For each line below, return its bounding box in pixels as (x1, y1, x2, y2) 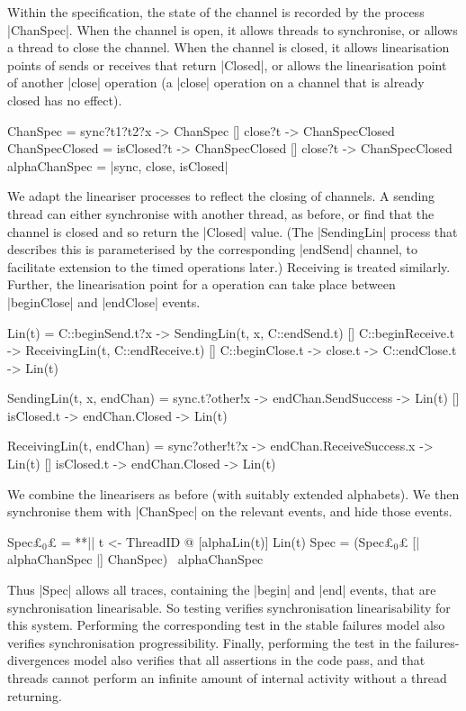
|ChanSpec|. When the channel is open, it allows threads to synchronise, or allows (7, 20, 458, 39)
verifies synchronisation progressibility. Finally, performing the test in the (7, 633, 411, 652)
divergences (7, 651, 70, 670)
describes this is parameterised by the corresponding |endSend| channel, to (7, 240, 418, 259)
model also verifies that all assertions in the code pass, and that (73, 651, 426, 670)
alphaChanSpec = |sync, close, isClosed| (7, 156, 229, 175)
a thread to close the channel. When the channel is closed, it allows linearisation (7, 38, 450, 57)
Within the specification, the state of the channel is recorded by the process (7, 3, 425, 21)
